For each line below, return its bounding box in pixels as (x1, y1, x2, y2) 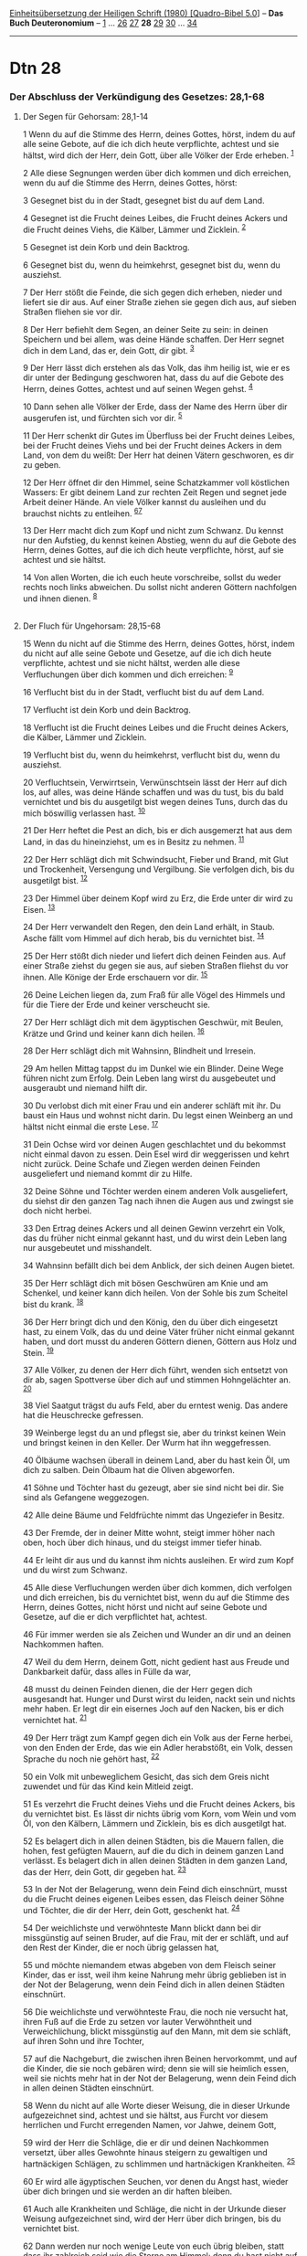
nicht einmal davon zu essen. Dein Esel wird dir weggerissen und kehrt (22, 1149, 290, 1160)
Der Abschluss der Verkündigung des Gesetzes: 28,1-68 (9, 90, 265, 103)
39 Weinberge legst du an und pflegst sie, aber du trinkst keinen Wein (22, 1427, 286, 1438)
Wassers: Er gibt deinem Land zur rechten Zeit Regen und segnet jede (22, 486, 288, 497)
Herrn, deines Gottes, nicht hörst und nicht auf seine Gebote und (22, 1602, 268, 1613)
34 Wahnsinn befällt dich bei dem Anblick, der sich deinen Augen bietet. (22, 1260, 295, 1271)
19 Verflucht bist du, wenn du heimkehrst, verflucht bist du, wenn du (22, 749, 281, 760)
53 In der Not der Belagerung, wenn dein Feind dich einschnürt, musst (22, 1884, 288, 1895)
